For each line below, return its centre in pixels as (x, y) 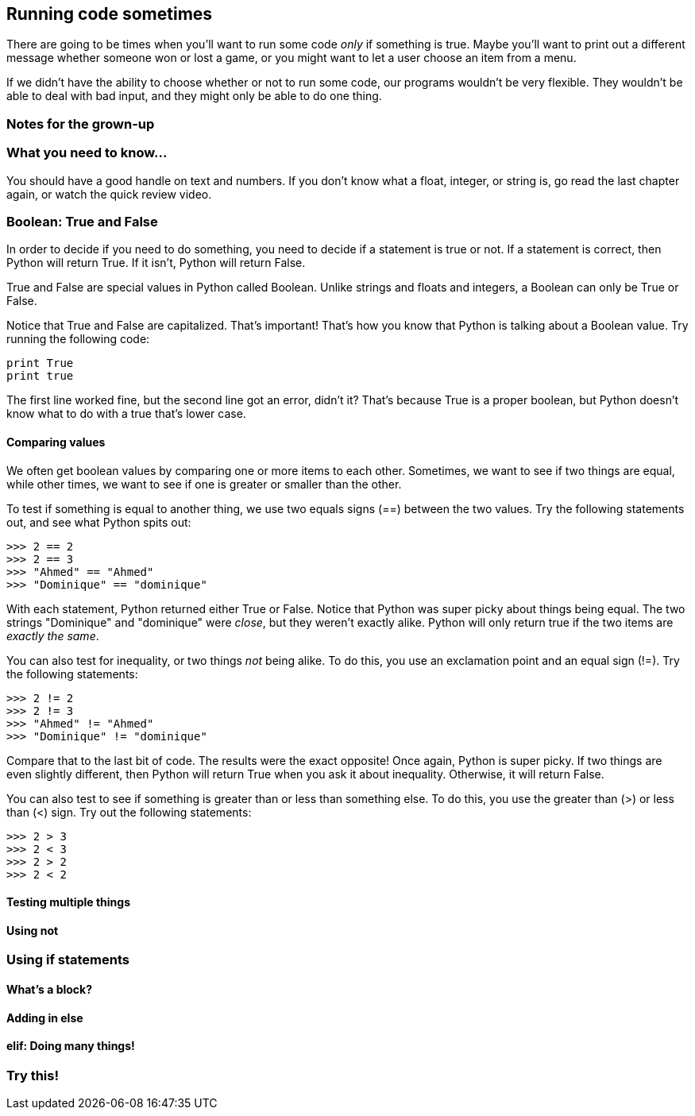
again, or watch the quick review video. (109, 194)
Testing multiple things (68, 902)
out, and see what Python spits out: (99, 522)
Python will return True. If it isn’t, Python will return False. (156, 263)
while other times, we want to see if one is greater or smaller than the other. (204, 484)
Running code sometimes (110, 14)
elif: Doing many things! (71, 1046)
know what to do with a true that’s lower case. (126, 414)
